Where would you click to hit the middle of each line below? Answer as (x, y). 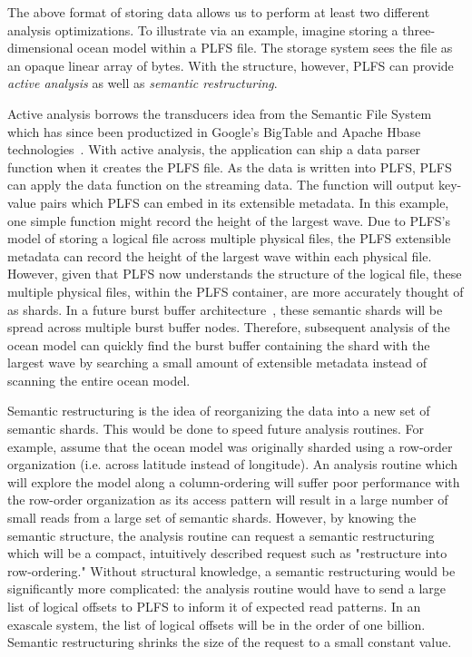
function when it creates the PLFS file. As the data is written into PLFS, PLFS (230, 167)
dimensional (40, 48)
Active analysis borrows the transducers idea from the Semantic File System (220, 113)
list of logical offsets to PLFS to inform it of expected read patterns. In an (214, 606)
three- (419, 29)
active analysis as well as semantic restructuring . (143, 83)
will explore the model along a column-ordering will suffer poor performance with (234, 481)
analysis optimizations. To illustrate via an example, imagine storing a (203, 29)
